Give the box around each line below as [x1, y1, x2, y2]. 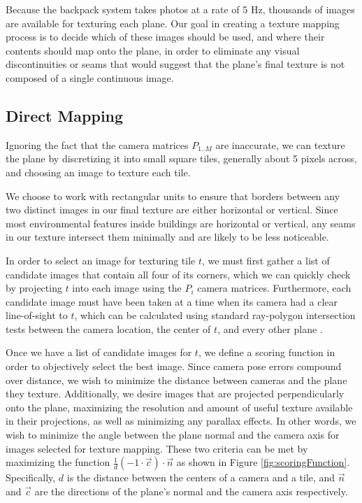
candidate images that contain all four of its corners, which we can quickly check [6, 267, 351, 281]
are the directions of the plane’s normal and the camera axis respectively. [34, 483, 348, 498]
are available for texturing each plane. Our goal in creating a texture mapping [6, 15, 340, 30]
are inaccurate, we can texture [215, 137, 345, 152]
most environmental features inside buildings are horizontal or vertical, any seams [6, 215, 356, 230]
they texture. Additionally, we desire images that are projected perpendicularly [6, 386, 345, 401]
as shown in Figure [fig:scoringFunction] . [176, 455, 350, 469]
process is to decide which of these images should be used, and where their [6, 29, 325, 44]
